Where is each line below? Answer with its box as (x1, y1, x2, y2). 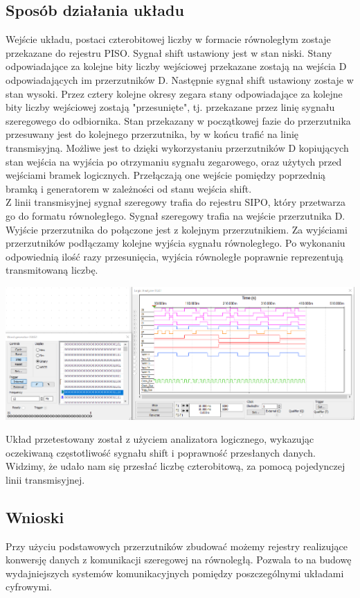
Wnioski (6, 506, 64, 527)
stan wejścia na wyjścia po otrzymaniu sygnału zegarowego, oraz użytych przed (6, 154, 342, 168)
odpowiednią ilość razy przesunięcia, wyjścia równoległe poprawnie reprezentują (6, 249, 343, 263)
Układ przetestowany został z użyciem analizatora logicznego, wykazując (6, 432, 314, 446)
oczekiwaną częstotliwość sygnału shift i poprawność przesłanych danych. (6, 445, 316, 459)
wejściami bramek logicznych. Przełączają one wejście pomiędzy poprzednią (6, 168, 326, 182)
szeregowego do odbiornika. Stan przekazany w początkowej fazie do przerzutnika (6, 113, 351, 127)
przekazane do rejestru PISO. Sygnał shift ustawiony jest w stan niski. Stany (6, 45, 332, 60)
